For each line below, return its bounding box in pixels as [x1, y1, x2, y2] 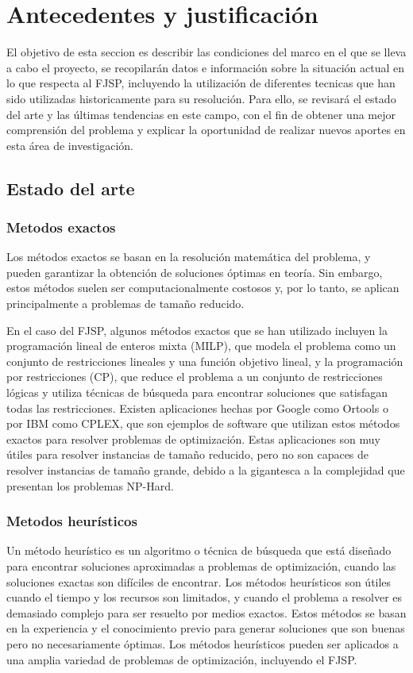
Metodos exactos [6, 217, 116, 237]
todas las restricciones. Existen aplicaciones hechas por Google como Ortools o [6, 399, 388, 416]
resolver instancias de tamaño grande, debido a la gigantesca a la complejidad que [6, 462, 405, 478]
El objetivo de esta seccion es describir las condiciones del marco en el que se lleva [6, 44, 407, 60]
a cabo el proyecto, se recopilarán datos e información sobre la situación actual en [6, 59, 404, 75]
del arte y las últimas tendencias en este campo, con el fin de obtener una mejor [6, 106, 396, 122]
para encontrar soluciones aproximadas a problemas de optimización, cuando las [6, 558, 396, 574]
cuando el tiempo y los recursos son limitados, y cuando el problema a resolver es [6, 589, 403, 606]
